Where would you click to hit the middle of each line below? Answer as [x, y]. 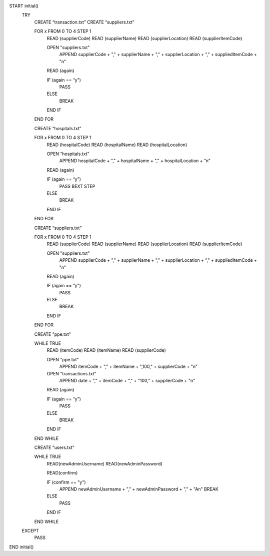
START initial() [24, 6]
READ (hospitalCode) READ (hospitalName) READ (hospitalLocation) [117, 145]
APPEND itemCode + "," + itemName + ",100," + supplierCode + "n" [128, 367]
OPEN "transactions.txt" [71, 373]
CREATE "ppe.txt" [52, 334]
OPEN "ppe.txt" [63, 359]
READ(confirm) [62, 473]
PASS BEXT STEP [77, 186]
